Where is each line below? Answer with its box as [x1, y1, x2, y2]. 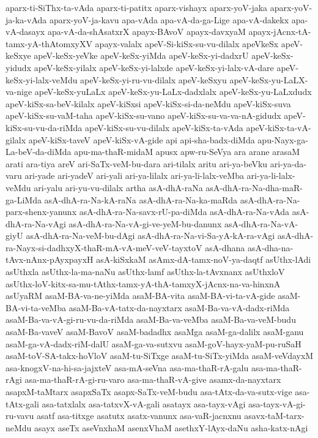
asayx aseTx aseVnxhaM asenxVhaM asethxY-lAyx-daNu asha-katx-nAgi [34, 421, 308, 434]
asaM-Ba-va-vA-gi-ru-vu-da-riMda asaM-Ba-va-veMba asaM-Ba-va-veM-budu [6, 313, 296, 326]
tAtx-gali [6, 397, 39, 410]
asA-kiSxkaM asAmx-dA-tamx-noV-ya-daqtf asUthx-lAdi [96, 253, 311, 266]
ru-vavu [6, 409, 34, 422]
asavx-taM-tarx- [244, 409, 305, 422]
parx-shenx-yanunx [6, 205, 77, 218]
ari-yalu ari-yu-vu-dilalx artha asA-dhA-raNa [34, 181, 203, 194]
